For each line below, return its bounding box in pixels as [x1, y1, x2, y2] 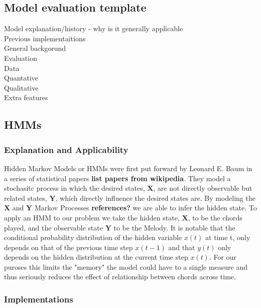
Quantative [4, 72, 39, 83]
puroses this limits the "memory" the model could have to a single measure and [4, 261, 248, 272]
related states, [4, 192, 47, 203]
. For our [209, 252, 236, 262]
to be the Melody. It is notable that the [113, 222, 235, 233]
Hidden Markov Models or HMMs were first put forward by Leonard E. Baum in [4, 163, 252, 173]
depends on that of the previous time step [4, 242, 133, 252]
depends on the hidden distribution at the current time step [4, 252, 188, 262]
